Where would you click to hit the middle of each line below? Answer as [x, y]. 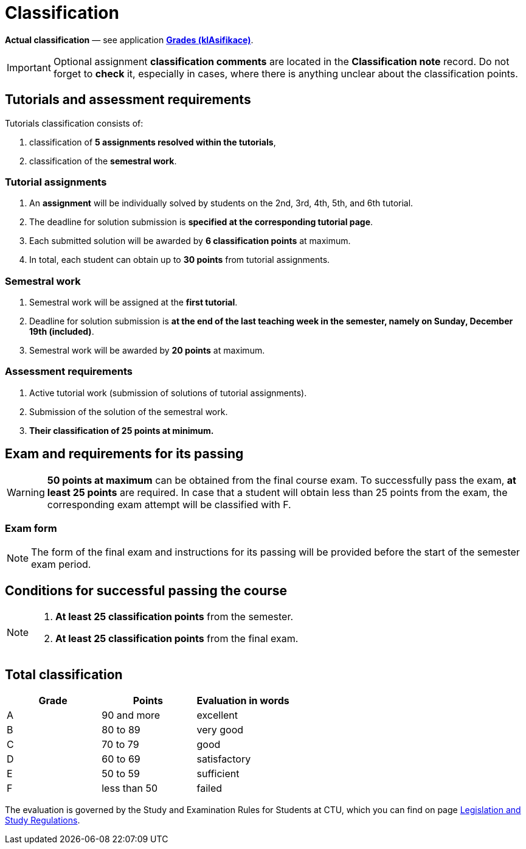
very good [220, 730]
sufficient [218, 774]
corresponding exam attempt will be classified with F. [169, 504]
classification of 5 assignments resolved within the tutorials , [153, 142]
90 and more [131, 715]
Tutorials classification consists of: [74, 123]
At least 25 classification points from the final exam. [177, 639]
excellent [217, 715]
